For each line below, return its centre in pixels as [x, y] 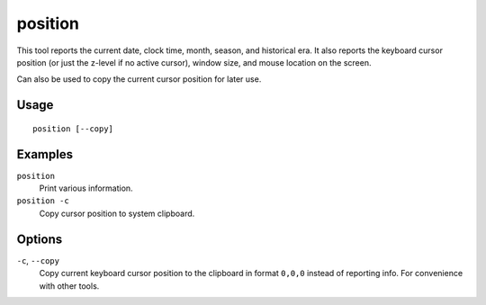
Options [40, 239]
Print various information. [86, 188]
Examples [45, 154]
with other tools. [69, 286]
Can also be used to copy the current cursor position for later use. [139, 79]
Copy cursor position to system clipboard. [117, 213]
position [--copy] [73, 129]
